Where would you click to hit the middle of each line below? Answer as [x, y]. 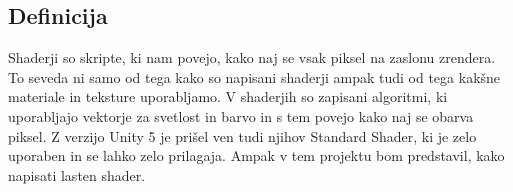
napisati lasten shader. [77, 174]
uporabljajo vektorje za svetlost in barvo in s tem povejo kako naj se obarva [241, 115]
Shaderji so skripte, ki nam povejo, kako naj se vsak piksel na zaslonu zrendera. [252, 57]
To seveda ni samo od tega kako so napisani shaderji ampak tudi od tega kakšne [254, 76]
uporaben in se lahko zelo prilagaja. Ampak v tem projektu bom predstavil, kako [256, 155]
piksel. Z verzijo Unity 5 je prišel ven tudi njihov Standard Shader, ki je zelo [242, 135]
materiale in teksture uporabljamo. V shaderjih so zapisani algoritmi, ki [228, 96]
